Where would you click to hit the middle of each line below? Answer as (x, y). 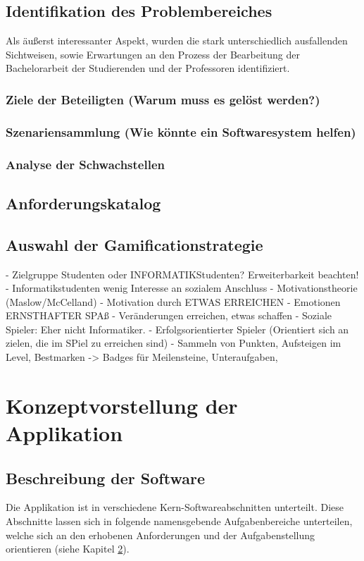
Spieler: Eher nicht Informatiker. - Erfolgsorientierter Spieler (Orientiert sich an (177, 329)
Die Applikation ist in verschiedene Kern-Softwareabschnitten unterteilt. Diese (175, 507)
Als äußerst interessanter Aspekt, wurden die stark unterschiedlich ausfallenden (177, 41)
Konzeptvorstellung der (122, 405)
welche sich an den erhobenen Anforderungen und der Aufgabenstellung (161, 535)
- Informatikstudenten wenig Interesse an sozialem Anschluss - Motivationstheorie (182, 288)
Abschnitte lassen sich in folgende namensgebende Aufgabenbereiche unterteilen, (179, 521)
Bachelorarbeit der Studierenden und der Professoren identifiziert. (148, 68)
